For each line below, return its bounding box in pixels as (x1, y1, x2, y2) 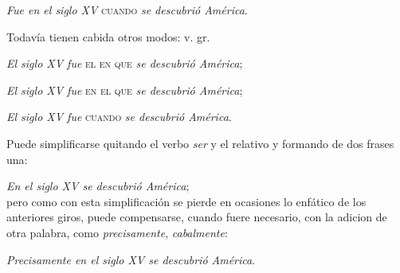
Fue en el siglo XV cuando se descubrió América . (6, 2, 248, 18)
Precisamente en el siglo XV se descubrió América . (6, 251, 256, 267)
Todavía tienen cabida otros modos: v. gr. (6, 28, 210, 45)
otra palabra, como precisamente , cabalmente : (6, 224, 228, 240)
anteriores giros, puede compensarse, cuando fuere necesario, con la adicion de (6, 209, 387, 225)
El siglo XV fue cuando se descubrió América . (6, 108, 232, 125)
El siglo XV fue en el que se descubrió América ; (6, 81, 243, 98)
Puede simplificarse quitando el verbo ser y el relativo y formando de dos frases (6, 135, 394, 151)
